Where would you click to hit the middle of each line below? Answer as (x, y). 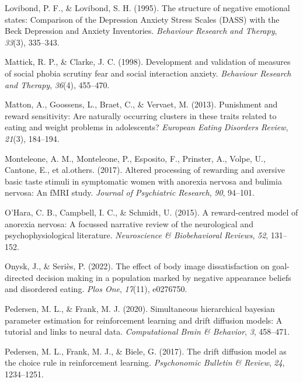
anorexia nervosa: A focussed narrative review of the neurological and (129, 223)
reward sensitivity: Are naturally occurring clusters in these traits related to (141, 115)
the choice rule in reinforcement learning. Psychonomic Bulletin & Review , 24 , (145, 362)
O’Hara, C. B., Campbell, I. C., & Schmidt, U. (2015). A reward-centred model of (151, 212)
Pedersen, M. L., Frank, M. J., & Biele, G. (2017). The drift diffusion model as (146, 351)
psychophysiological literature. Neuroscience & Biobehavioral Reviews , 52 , (137, 235)
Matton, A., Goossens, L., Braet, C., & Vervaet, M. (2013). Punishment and (141, 104)
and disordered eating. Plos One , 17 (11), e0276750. (96, 289)
